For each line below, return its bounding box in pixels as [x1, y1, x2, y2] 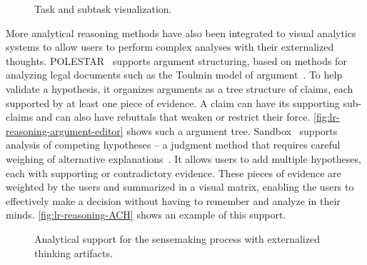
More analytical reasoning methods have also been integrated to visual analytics [6, 25, 356, 40]
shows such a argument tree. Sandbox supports [126, 123, 338, 138]
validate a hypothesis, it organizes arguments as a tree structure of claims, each [6, 81, 353, 96]
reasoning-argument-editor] [6, 123, 124, 138]
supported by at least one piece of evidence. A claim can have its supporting [6, 95, 340, 110]
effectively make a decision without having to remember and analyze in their [6, 193, 341, 208]
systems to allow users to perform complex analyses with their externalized [6, 39, 334, 54]
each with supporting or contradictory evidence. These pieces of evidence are [6, 165, 341, 180]
